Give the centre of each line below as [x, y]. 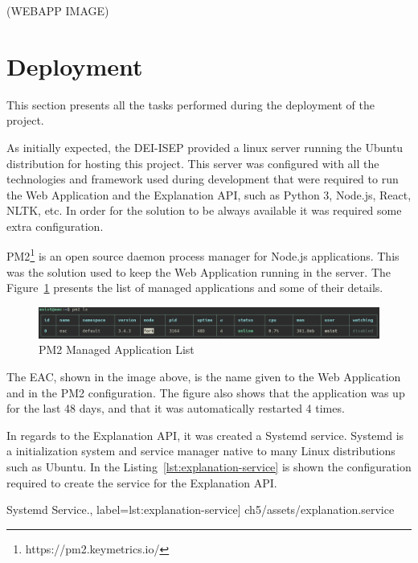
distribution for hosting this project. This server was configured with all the [193, 163]
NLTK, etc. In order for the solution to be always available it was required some [204, 210]
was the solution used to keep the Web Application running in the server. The [199, 271]
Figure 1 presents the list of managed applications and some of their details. [195, 288]
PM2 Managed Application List [117, 349]
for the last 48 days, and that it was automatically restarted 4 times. [176, 408]
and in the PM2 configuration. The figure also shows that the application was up [206, 392]
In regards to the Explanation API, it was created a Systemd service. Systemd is [205, 435]
